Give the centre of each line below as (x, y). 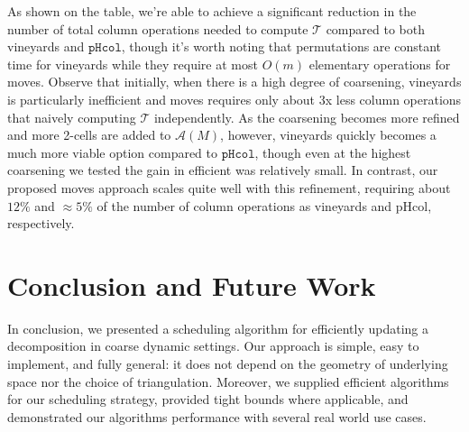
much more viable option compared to (113, 152)
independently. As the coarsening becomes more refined (307, 117)
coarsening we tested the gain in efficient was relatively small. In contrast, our (223, 170)
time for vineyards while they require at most (133, 64)
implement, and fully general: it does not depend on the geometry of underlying (228, 364)
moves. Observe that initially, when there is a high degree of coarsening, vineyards (234, 82)
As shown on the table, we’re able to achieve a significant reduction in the (212, 11)
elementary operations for (380, 64)
